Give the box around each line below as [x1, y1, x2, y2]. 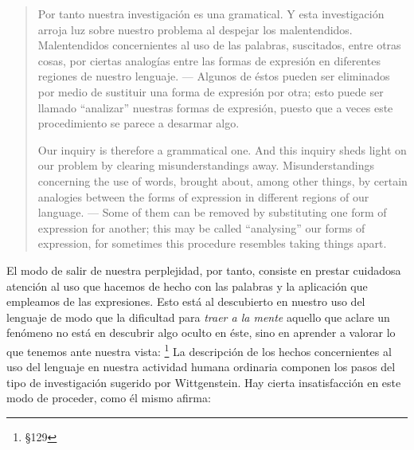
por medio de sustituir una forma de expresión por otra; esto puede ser [37, 83, 384, 100]
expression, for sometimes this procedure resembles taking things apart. [37, 235, 387, 252]
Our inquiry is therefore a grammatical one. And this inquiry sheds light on [37, 141, 407, 158]
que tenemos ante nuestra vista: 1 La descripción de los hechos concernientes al [6, 340, 392, 359]
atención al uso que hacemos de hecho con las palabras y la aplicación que [6, 277, 368, 294]
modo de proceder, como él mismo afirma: [6, 389, 211, 406]
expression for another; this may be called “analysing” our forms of [37, 219, 365, 236]
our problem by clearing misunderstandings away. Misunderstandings [37, 157, 375, 174]
